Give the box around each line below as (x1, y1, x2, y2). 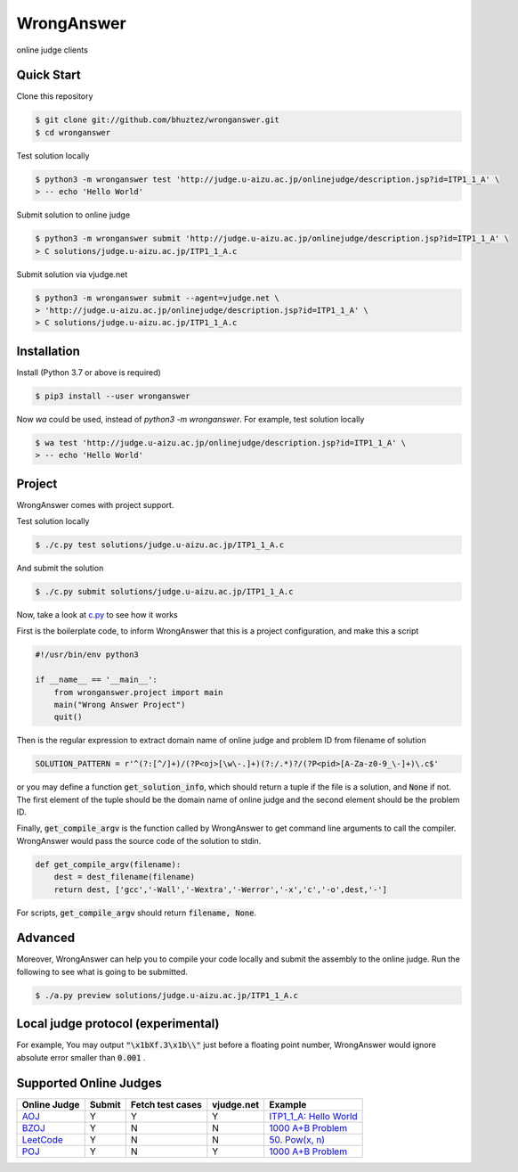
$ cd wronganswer (35, 127, 111, 137)
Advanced (16, 930, 76, 946)
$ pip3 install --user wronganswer (35, 390, 190, 401)
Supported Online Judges (16, 1075, 162, 1091)
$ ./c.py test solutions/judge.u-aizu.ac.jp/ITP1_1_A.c (35, 540, 285, 550)
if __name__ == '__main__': (35, 675, 158, 685)
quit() (53, 712, 83, 722)
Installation (16, 343, 80, 358)
